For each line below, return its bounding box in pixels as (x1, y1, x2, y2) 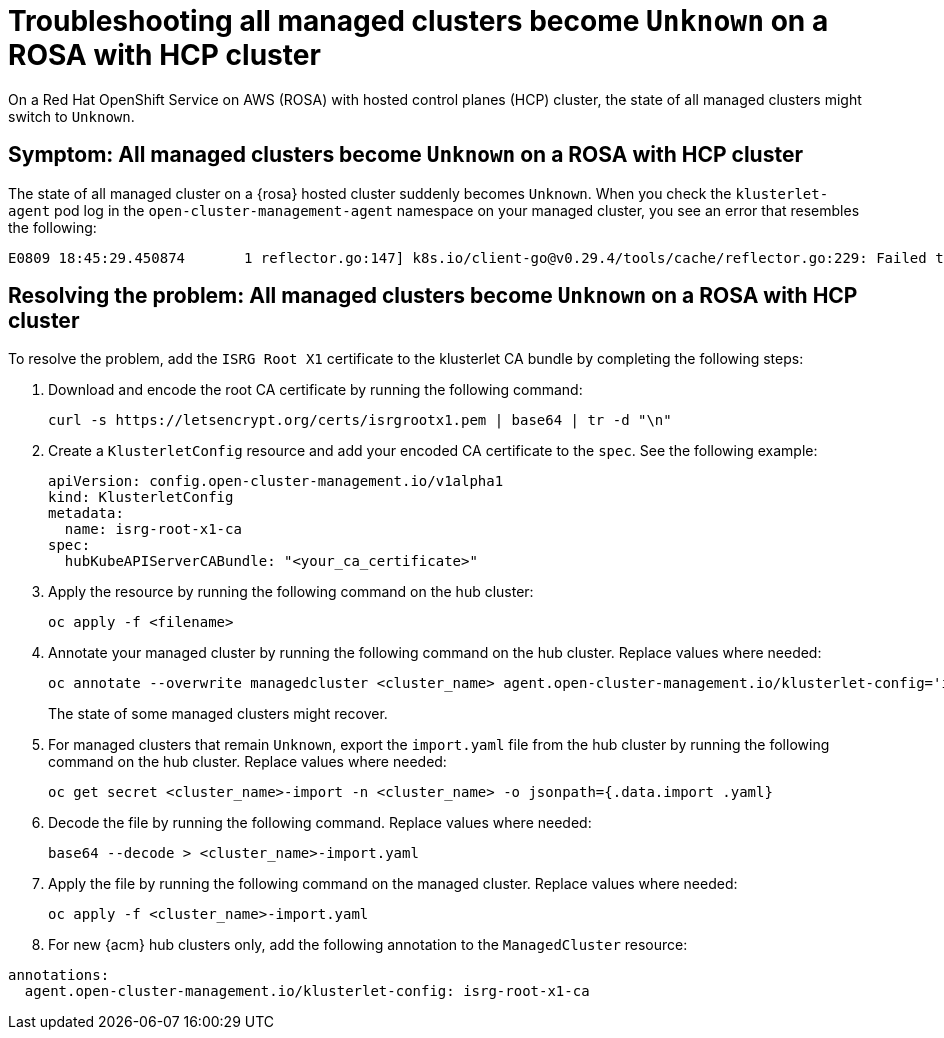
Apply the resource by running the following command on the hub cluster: (48, 583, 534, 601)
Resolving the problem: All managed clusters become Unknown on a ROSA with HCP (8, 283, 858, 309)
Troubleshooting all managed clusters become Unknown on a (8, 4, 829, 38)
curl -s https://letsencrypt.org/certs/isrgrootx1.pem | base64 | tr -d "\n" (48, 412, 672, 429)
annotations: (8, 967, 110, 984)
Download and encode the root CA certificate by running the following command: (48, 381, 583, 399)
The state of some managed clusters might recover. (48, 705, 388, 723)
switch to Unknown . (8, 107, 135, 125)
